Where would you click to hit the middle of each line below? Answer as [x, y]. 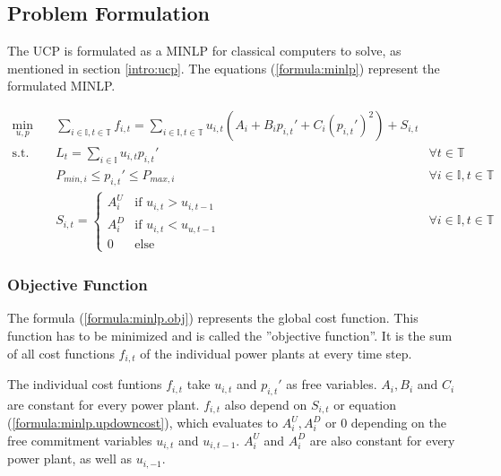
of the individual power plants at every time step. [276, 353]
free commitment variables [80, 440]
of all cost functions [61, 353]
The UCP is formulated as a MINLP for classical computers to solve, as [204, 51]
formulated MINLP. [61, 86]
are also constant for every [382, 440]
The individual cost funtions [85, 384]
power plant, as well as [70, 459]
